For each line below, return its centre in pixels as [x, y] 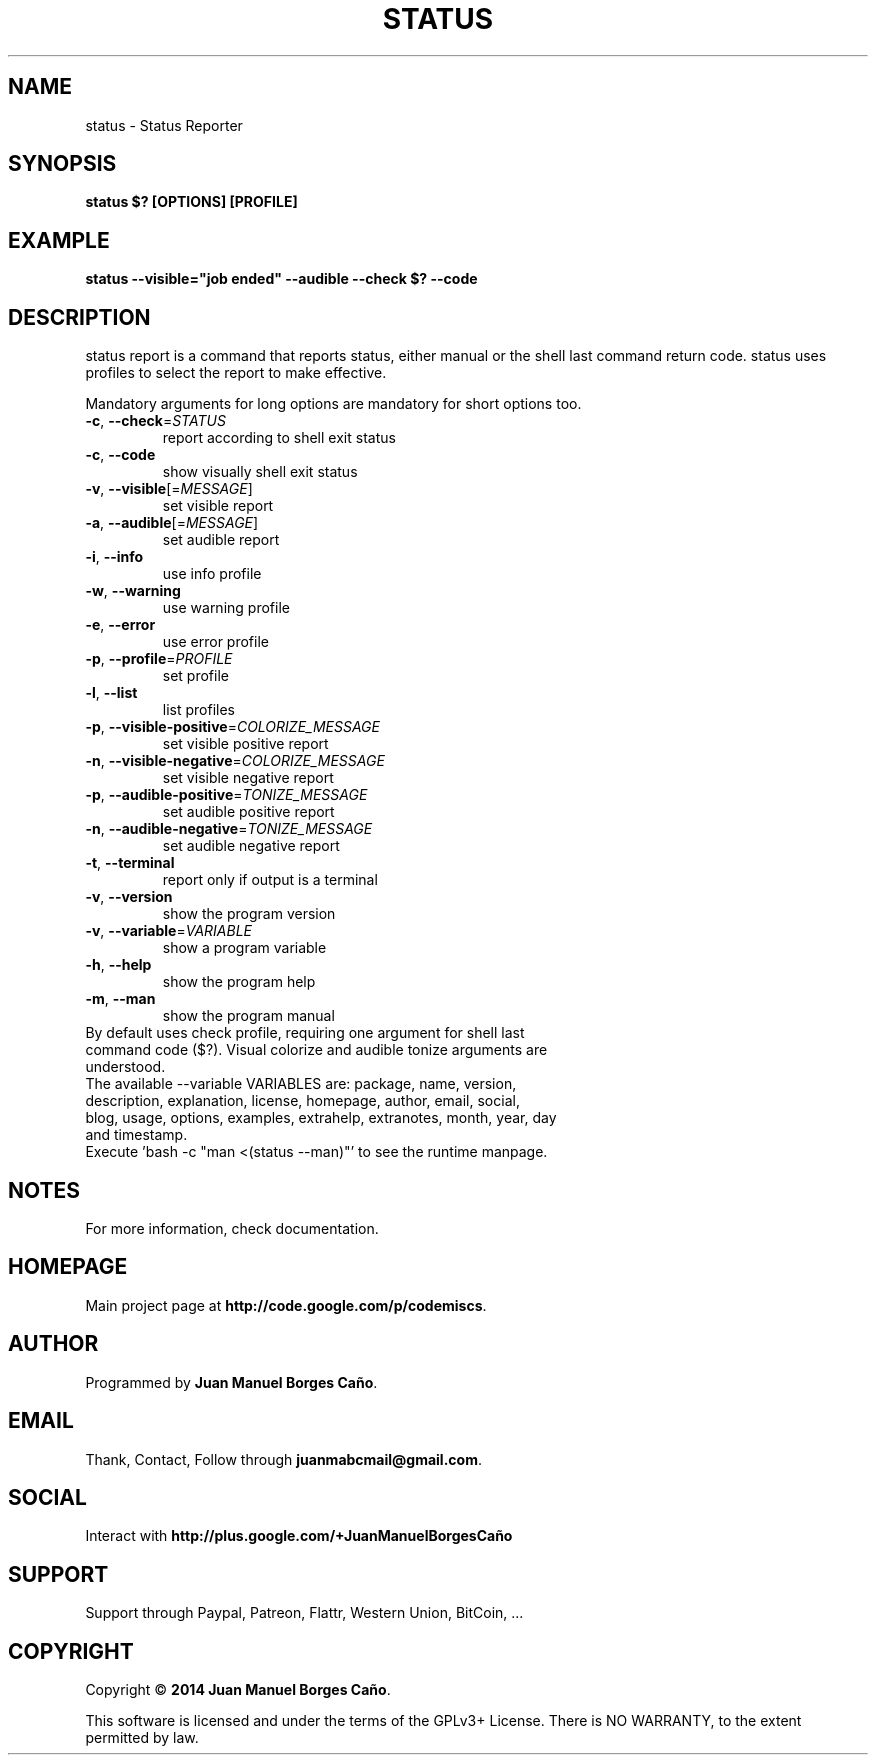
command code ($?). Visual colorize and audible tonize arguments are [316, 1050]
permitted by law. [142, 1738]
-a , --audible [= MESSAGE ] [172, 523]
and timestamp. [136, 1135]
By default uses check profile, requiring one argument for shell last [305, 1033]
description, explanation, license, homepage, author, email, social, [302, 1101]
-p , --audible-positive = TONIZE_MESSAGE [226, 795]
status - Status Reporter [164, 125]
